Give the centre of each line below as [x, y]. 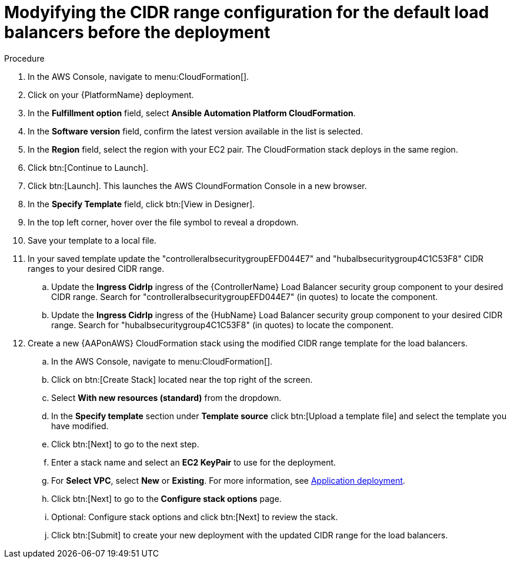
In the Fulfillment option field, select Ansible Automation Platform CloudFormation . [192, 113]
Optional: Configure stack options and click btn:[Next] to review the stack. [195, 517]
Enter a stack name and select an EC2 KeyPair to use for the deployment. [194, 462]
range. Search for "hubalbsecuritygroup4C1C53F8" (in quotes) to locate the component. [222, 325]
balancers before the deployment [137, 32]
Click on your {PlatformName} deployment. [111, 95]
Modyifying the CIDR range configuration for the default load [247, 12]
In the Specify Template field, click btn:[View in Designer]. [141, 204]
